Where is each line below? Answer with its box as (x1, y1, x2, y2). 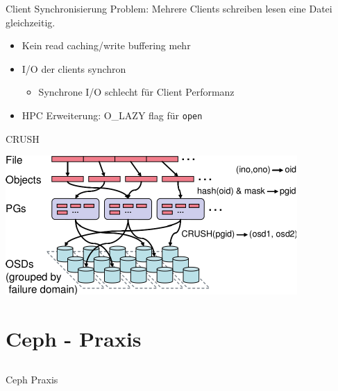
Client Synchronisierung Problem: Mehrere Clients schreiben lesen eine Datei (6, 1, 332, 15)
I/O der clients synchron (22, 61, 126, 76)
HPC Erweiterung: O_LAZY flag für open (22, 107, 203, 122)
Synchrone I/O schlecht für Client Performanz (38, 85, 235, 99)
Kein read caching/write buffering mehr (22, 38, 191, 53)
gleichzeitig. (6, 15, 56, 29)
